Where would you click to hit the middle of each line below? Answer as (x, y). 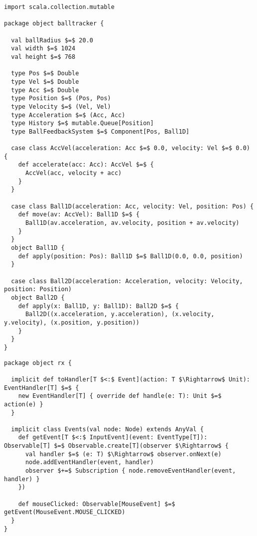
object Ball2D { (38, 297)
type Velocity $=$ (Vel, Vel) (61, 106)
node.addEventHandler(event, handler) (89, 462)
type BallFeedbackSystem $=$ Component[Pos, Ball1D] (100, 131)
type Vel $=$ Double (45, 82)
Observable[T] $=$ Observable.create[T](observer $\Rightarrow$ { (117, 446)
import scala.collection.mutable (59, 7)
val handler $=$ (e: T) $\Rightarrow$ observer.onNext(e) (123, 454)
